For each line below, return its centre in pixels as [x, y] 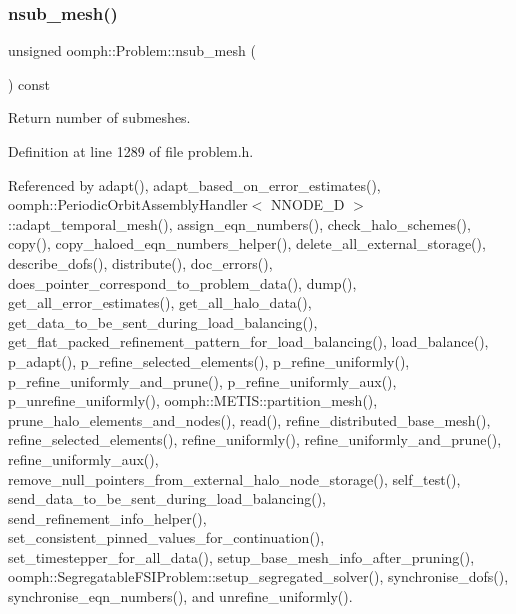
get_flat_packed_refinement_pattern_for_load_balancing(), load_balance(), [248, 341]
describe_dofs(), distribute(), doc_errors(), [140, 262]
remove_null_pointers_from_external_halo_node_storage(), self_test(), [234, 478]
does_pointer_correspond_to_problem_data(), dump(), [182, 282]
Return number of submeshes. [99, 117]
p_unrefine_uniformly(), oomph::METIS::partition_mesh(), [193, 400]
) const [29, 83]
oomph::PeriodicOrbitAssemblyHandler [128, 204]
